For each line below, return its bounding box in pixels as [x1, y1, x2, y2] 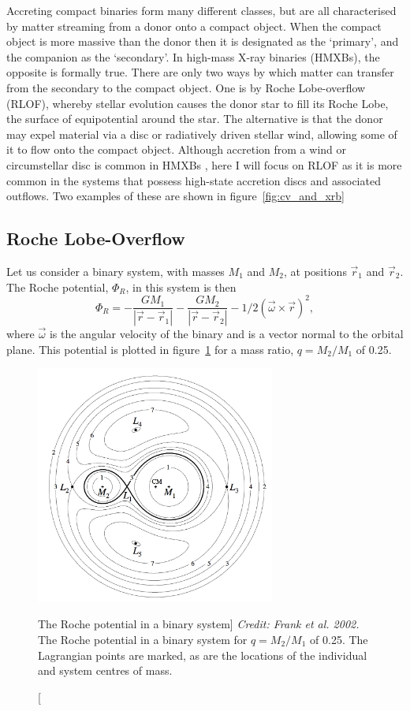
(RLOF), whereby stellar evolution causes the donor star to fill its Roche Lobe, [6, 95, 389, 111]
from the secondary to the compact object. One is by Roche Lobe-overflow [6, 79, 366, 95]
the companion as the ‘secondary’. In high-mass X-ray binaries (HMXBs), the [6, 48, 380, 65]
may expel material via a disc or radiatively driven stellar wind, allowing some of [6, 125, 397, 142]
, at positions [284, 262, 347, 279]
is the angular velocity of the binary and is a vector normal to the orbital [49, 326, 404, 342]
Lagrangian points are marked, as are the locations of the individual [38, 646, 367, 663]
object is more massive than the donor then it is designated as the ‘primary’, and [6, 33, 399, 50]
